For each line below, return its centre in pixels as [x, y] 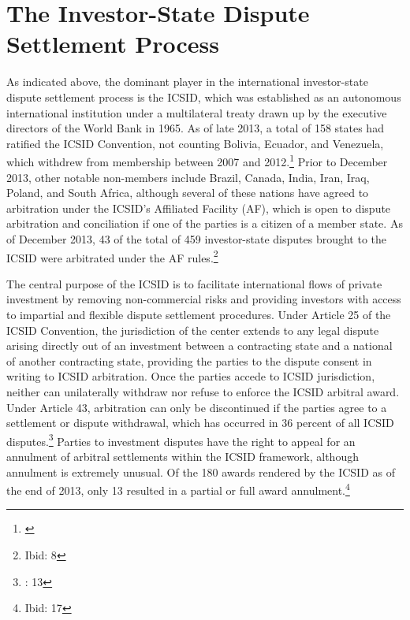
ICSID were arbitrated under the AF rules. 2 [112, 256]
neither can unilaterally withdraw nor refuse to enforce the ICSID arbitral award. [203, 391]
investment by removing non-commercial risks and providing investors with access [204, 299]
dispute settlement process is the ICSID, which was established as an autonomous [204, 97]
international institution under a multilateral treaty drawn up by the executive [197, 112]
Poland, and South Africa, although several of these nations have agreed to [188, 193]
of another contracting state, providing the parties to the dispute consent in [189, 360]
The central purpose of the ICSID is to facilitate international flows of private [194, 283]
